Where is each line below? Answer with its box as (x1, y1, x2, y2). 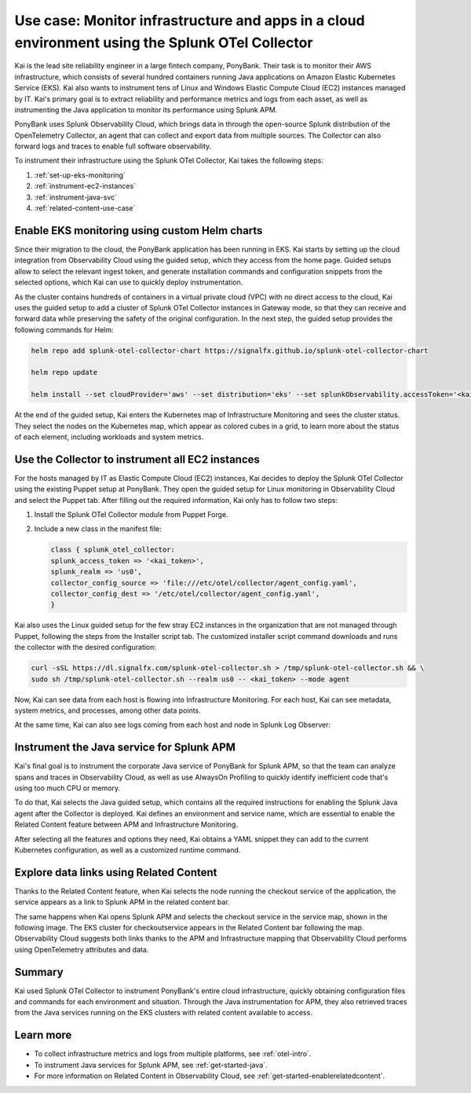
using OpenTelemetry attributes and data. (14, 944, 149, 954)
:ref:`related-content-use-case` (34, 204, 136, 213)
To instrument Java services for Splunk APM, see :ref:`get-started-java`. (34, 1060, 268, 1069)
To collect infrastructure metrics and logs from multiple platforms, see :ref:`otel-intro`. (34, 1049, 312, 1058)
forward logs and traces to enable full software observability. (14, 141, 212, 151)
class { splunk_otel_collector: (50, 545, 176, 554)
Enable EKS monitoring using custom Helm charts (14, 224, 263, 237)
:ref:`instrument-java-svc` (34, 193, 118, 202)
